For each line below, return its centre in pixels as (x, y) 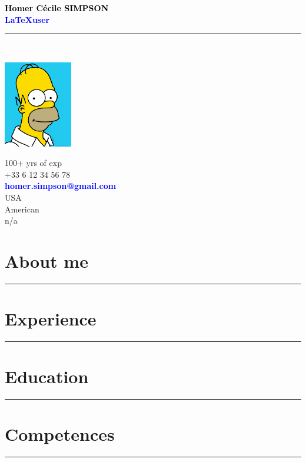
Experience (51, 319)
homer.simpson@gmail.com (61, 186)
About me (46, 260)
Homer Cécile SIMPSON (57, 8)
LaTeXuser (27, 19)
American (22, 209)
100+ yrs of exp (33, 163)
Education (47, 376)
